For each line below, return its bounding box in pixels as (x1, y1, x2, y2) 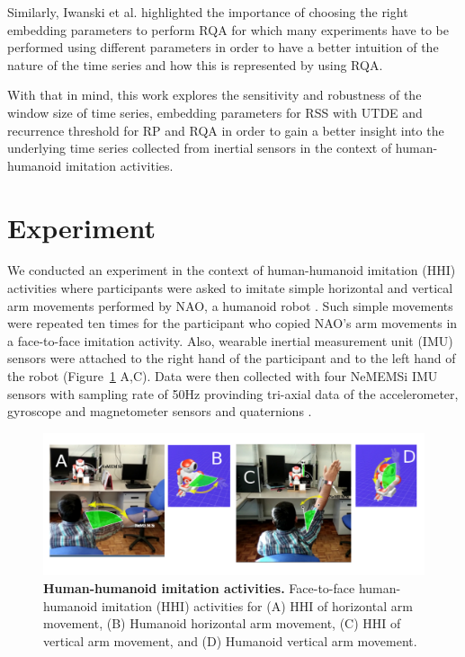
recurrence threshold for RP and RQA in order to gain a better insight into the (7, 120, 444, 139)
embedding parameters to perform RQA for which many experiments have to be (7, 20, 449, 39)
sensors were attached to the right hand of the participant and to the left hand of (7, 349, 456, 368)
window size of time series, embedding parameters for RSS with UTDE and (7, 102, 423, 121)
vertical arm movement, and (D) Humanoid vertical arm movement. (43, 631, 417, 650)
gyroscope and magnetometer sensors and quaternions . (7, 402, 312, 421)
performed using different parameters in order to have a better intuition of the (7, 38, 439, 57)
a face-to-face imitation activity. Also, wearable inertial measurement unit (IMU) (7, 331, 453, 350)
